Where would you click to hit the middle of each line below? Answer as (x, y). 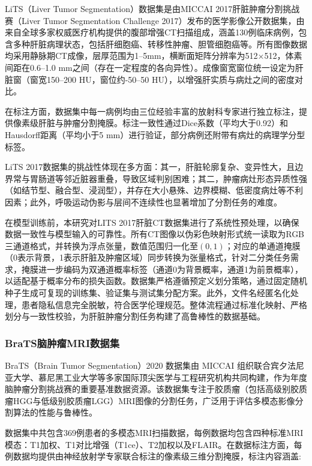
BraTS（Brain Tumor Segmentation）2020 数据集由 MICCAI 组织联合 (138, 365)
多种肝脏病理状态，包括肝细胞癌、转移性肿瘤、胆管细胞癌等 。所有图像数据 (160, 44)
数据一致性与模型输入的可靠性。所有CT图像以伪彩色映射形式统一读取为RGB (155, 234)
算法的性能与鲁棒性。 (55, 412)
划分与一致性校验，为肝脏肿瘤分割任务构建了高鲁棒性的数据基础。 (135, 316)
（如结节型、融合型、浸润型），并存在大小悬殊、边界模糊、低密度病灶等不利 (154, 190)
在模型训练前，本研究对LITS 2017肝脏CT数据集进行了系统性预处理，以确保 (152, 222)
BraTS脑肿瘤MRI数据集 (62, 343)
